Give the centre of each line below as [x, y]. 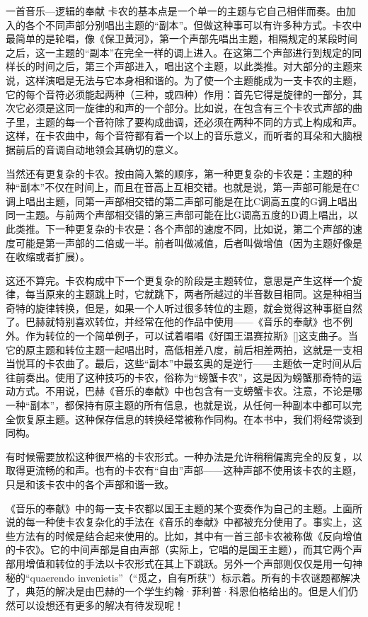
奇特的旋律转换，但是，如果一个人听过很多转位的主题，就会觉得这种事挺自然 [184, 307]
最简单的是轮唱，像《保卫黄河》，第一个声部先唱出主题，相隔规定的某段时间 [182, 39]
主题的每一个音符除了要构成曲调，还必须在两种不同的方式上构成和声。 [199, 121]
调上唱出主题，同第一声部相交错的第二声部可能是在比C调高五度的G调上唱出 [182, 201]
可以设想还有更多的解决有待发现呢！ [99, 605]
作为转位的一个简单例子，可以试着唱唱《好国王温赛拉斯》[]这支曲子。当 [191, 336]
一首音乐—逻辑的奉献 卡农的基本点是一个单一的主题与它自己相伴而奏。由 [176, 11]
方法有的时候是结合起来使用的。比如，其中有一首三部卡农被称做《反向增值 [189, 535]
